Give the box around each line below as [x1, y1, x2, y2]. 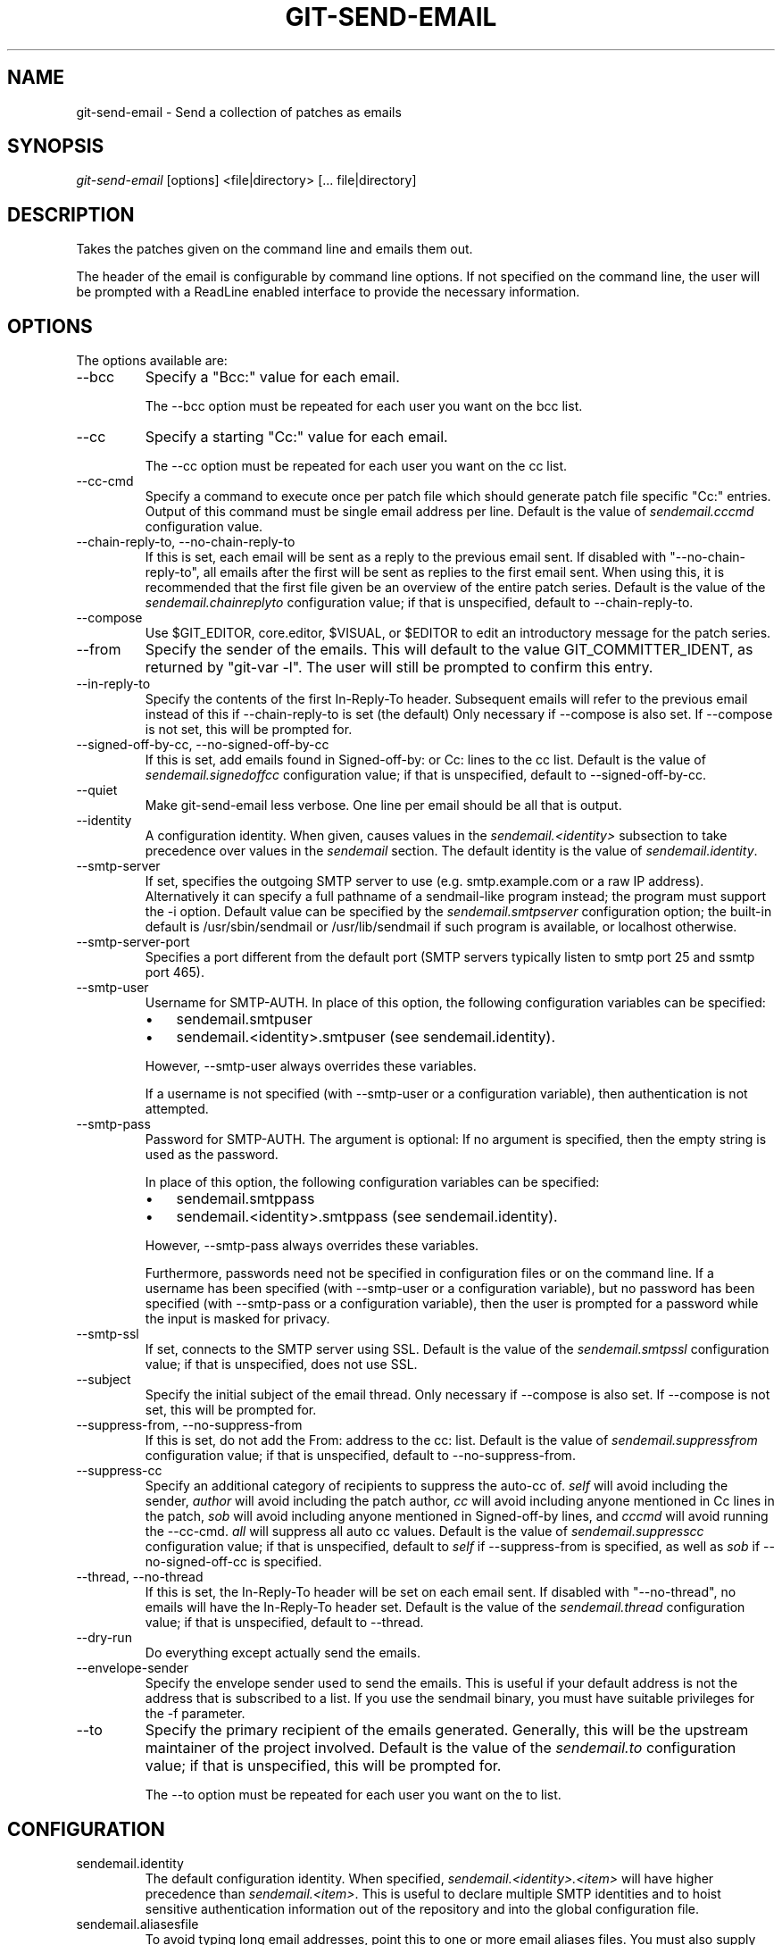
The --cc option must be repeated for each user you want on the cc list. [145, 458, 568, 474]
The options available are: [76, 353, 228, 369]
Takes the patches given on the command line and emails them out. [76, 241, 473, 257]
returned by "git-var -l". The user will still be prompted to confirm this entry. [145, 658, 653, 677]
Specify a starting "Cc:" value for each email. [145, 428, 448, 447]
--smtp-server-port [76, 934, 190, 950]
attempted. [145, 1101, 209, 1117]
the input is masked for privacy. [145, 1311, 330, 1327]
